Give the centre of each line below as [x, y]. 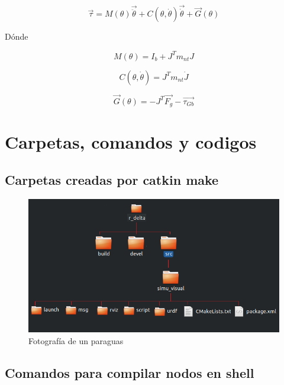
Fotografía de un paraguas [76, 340]
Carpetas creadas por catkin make [112, 179]
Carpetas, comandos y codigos [131, 142]
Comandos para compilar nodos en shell [130, 372]
